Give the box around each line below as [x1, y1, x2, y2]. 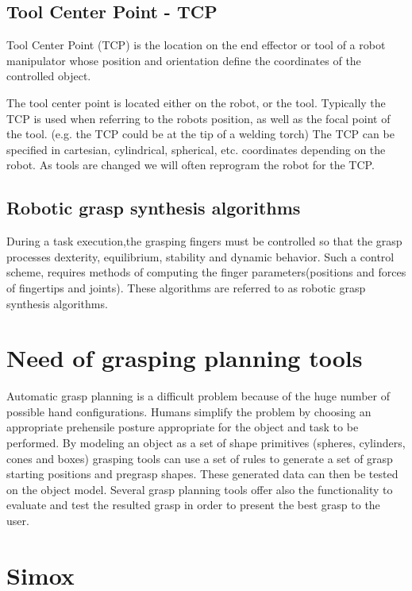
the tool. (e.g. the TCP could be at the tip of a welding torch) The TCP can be [6, 126, 395, 142]
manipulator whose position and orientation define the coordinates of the [6, 52, 361, 68]
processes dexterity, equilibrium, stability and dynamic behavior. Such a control [6, 248, 395, 265]
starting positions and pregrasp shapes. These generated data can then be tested [6, 465, 399, 482]
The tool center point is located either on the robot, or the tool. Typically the [6, 94, 386, 110]
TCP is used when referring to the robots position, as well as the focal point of [6, 110, 391, 126]
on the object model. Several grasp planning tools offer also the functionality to [6, 481, 393, 497]
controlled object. [6, 68, 91, 84]
